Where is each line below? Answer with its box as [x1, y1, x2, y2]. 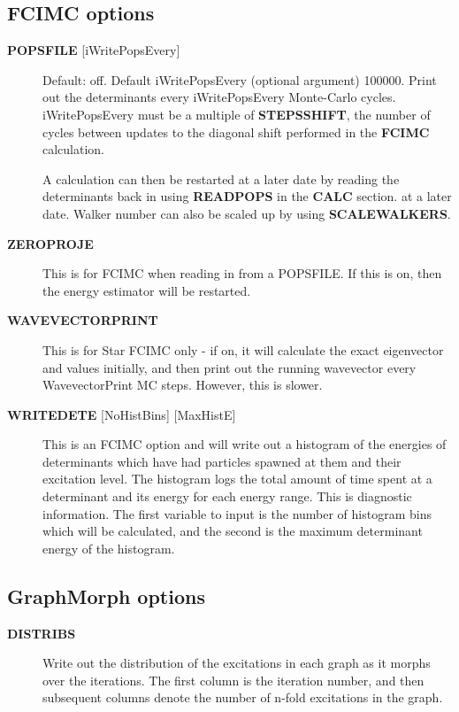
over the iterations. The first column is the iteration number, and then [42, 670, 425, 689]
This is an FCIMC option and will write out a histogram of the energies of [42, 435, 447, 453]
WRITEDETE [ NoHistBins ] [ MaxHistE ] [7, 405, 236, 423]
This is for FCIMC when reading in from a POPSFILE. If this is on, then [42, 264, 442, 282]
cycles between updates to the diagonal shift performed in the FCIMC [42, 122, 430, 141]
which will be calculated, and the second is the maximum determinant [42, 522, 423, 540]
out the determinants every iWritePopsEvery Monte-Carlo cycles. [42, 88, 396, 106]
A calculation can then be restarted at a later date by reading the [42, 169, 400, 188]
